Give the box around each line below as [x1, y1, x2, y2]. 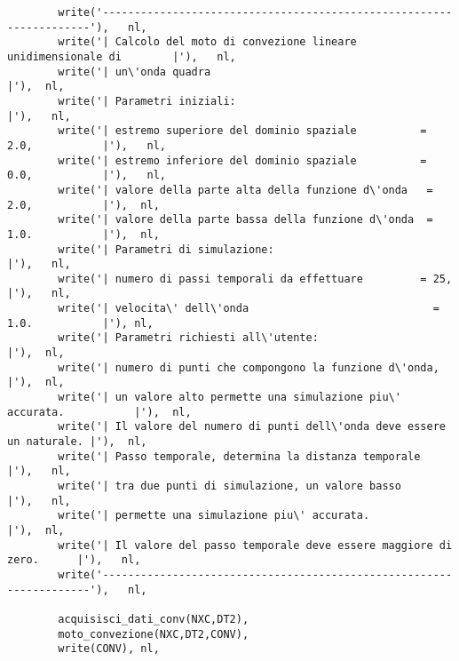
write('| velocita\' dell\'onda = [58, 302, 439, 315]
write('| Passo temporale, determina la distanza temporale [58, 450, 421, 463]
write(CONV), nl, [58, 642, 160, 656]
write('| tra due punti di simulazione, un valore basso [58, 480, 401, 492]
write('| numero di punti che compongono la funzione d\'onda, [58, 361, 439, 374]
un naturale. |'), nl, [7, 435, 147, 449]
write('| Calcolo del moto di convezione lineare [58, 36, 357, 49]
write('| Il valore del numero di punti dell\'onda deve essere [58, 420, 446, 434]
